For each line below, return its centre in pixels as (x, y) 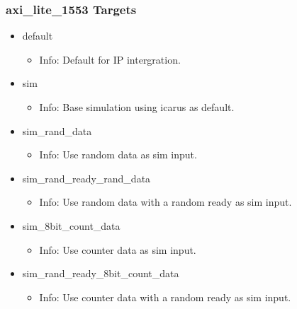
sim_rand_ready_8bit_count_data (101, 273)
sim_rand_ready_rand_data (86, 178)
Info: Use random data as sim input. (118, 154)
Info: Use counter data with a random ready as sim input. (165, 297)
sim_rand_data (57, 130)
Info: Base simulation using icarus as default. (137, 107)
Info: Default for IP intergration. (110, 59)
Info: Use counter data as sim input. (118, 249)
